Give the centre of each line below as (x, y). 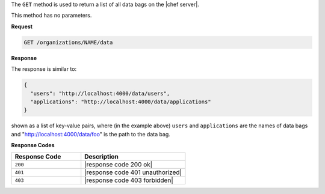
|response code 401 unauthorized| (133, 172)
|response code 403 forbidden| (129, 180)
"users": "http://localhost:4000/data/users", (100, 93)
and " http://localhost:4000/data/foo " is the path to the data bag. (91, 134)
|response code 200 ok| (119, 165)
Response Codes (33, 145)
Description (101, 157)
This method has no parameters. (51, 16)
